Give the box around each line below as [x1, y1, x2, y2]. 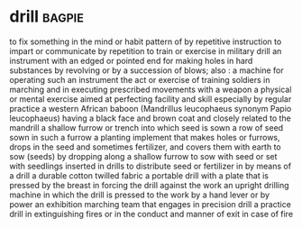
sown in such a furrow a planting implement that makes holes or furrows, [9, 132, 281, 142]
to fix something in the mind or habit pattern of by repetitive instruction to [9, 36, 282, 47]
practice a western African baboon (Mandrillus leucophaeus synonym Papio [9, 103, 292, 114]
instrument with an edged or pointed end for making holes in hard [9, 55, 253, 66]
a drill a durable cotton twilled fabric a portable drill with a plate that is [9, 169, 269, 181]
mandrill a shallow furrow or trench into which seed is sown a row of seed [9, 122, 284, 132]
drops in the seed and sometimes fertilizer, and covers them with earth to [9, 141, 281, 152]
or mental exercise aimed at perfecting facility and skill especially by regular [9, 93, 292, 105]
